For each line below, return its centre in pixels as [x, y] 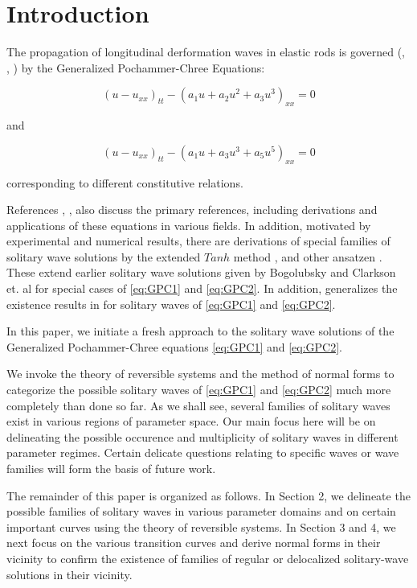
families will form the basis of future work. [111, 468]
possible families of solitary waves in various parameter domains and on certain [201, 511]
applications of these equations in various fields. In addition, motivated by [189, 225]
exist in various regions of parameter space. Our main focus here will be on [191, 421]
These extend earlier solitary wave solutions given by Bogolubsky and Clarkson [201, 272]
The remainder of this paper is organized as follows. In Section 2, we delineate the [208, 495]
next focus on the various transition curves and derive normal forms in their [194, 543]
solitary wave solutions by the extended [104, 256]
